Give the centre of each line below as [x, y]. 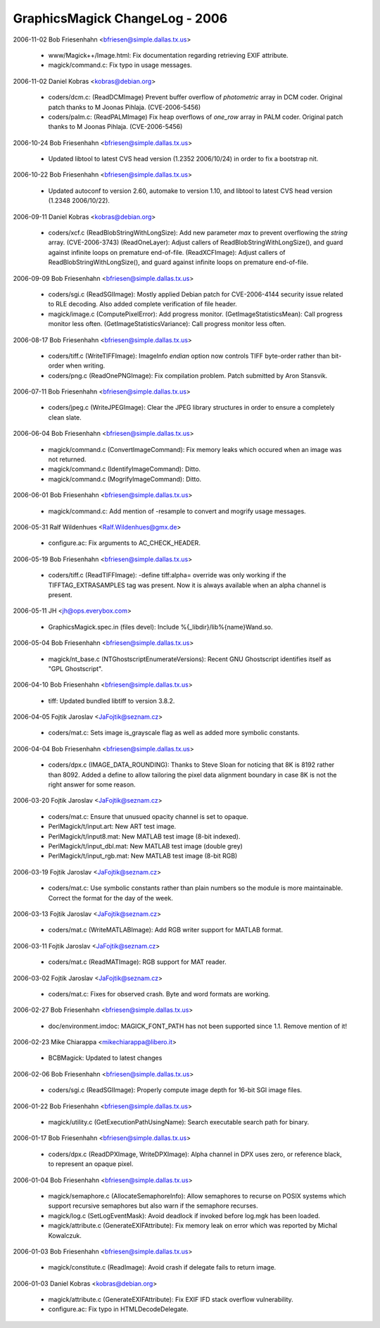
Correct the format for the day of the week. [111, 898]
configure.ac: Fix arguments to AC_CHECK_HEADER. [124, 543]
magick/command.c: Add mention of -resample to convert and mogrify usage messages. [177, 511]
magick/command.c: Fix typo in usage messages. [120, 65]
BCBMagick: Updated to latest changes [105, 1058]
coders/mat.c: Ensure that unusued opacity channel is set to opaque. [148, 816]
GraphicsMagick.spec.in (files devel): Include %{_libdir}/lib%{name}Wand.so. [161, 627]
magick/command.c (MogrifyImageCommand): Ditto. [125, 479]
